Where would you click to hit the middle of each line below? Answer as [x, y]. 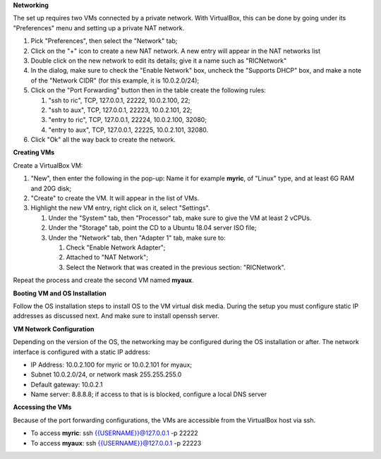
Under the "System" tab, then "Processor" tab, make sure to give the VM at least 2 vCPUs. [180, 218]
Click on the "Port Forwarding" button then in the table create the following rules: [148, 90]
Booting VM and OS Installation [60, 293]
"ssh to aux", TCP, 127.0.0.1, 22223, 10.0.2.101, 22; [120, 110]
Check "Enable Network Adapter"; [116, 247]
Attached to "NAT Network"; [107, 257]
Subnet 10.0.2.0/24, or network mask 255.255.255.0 [106, 374]
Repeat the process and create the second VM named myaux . [103, 280]
